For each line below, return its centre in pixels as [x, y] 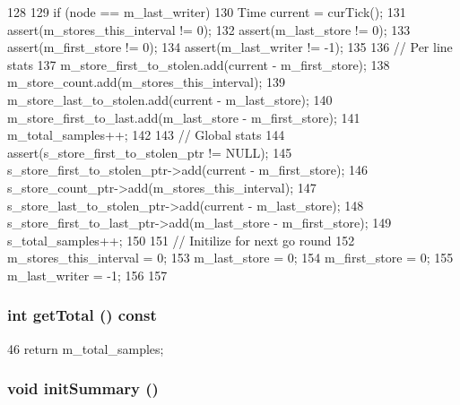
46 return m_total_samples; [86, 348]
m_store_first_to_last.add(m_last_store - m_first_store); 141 [184, 117]
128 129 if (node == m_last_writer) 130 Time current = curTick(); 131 [207, 12]
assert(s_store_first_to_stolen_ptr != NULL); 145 [150, 152]
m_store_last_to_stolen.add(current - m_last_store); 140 [170, 99]
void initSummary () [83, 388]
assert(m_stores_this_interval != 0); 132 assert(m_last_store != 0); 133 [209, 29]
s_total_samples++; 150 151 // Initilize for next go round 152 [181, 240]
